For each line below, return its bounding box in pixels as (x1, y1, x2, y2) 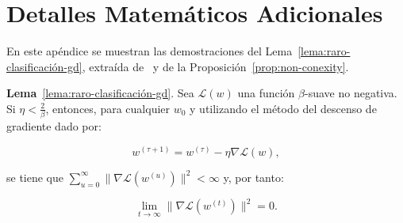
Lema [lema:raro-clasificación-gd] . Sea (6, 85, 194, 101)
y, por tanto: (223, 168, 284, 185)
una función (237, 85, 295, 101)
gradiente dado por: (6, 118, 102, 134)
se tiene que (6, 168, 64, 185)
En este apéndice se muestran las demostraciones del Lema (6, 43, 293, 59)
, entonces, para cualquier (45, 100, 171, 116)
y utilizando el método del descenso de (190, 100, 377, 116)
